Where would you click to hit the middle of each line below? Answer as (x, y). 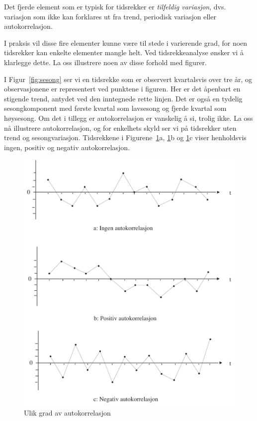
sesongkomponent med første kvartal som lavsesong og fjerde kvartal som (115, 108)
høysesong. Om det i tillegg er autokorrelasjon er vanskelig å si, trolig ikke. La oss (128, 118)
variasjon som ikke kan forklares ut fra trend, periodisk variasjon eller (110, 16)
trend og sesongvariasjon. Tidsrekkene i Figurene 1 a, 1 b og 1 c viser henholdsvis (125, 137)
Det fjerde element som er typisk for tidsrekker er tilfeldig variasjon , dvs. (115, 6)
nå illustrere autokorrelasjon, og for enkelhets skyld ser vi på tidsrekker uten (120, 127)
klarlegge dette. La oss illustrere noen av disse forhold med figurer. (105, 62)
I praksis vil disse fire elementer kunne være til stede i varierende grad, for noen (126, 42)
